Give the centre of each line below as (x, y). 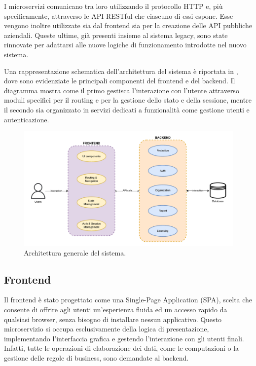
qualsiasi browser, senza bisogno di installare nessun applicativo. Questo (113, 319)
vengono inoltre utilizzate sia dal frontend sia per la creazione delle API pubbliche (128, 25)
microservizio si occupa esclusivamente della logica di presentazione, (107, 329)
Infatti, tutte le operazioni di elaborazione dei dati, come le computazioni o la (122, 348)
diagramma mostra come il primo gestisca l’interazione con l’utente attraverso (122, 90)
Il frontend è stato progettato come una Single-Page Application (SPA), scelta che (128, 300)
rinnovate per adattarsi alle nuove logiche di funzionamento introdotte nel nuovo (125, 45)
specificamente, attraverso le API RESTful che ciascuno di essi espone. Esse (119, 16)
